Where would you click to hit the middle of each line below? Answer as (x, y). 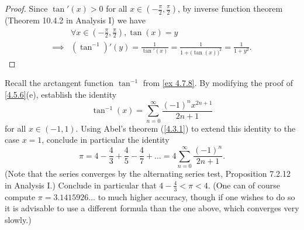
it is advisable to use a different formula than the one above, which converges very (152, 208)
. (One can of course (244, 185)
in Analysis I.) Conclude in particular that (81, 185)
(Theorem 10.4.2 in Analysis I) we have (75, 20)
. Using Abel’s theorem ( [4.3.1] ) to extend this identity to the (186, 128)
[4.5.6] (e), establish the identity (61, 94)
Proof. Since (26, 8)
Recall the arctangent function (59, 83)
